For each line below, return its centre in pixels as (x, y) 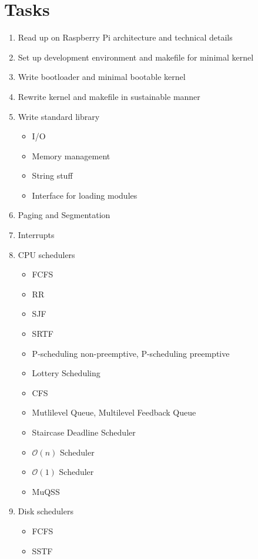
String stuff (52, 175)
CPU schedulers (46, 254)
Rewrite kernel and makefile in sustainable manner (109, 96)
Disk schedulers (46, 511)
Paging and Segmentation (64, 215)
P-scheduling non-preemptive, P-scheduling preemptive (131, 353)
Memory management (71, 155)
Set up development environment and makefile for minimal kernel (136, 57)
